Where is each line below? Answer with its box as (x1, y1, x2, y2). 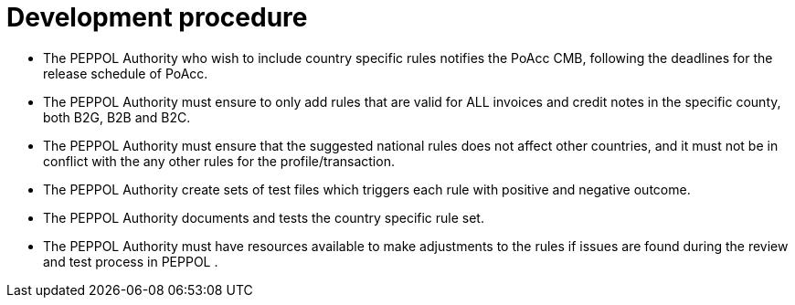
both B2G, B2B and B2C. (43, 109, 191, 125)
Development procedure (6, 2, 308, 33)
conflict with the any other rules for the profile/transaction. (43, 152, 395, 169)
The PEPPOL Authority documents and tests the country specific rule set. (43, 209, 484, 226)
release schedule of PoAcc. (43, 65, 208, 81)
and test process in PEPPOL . (43, 253, 218, 269)
